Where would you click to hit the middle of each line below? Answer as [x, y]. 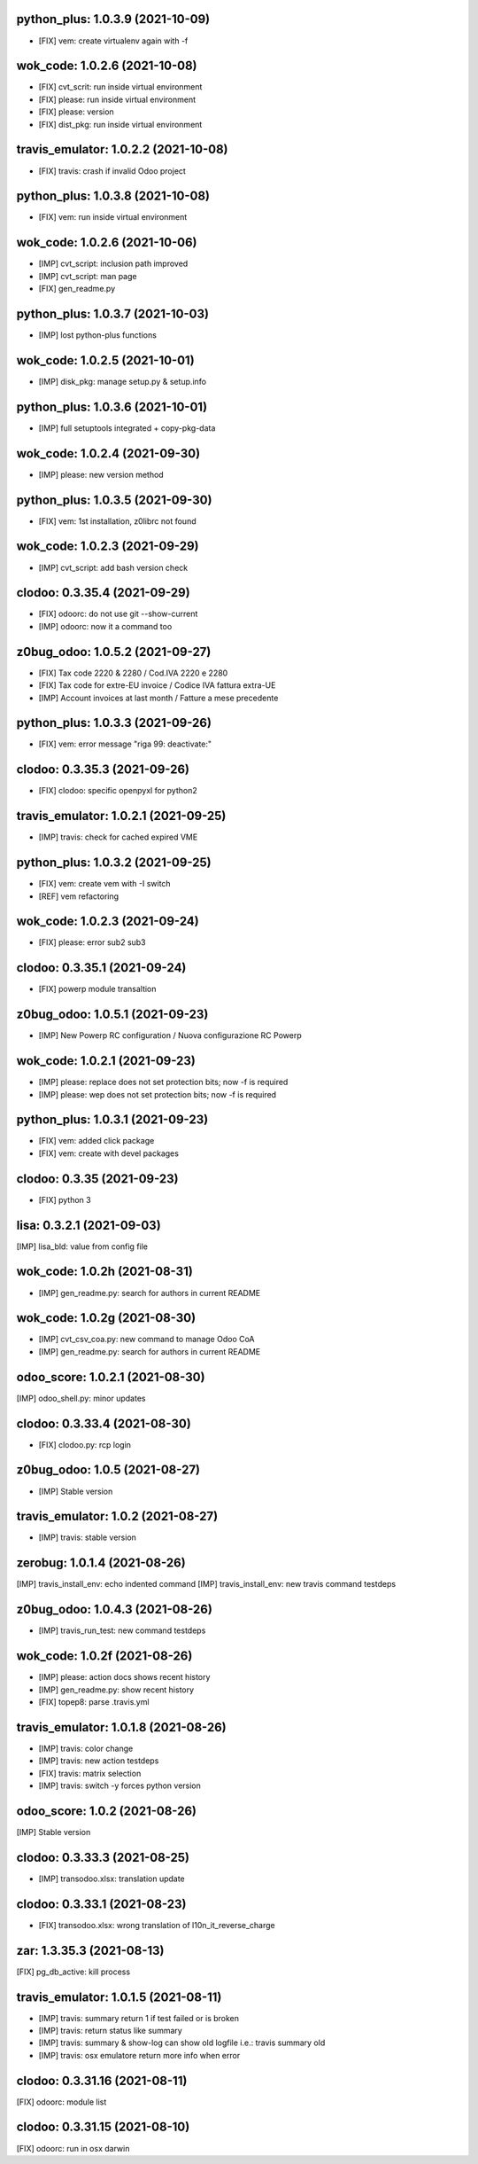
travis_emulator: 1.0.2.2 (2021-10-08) [123, 149]
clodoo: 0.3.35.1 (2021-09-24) [101, 968]
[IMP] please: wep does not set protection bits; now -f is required [158, 1094]
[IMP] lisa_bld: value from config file [82, 1246]
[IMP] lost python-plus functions [97, 335]
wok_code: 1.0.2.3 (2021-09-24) [108, 922]
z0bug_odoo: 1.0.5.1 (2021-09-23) [112, 1015]
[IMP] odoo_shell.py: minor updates [81, 1398]
